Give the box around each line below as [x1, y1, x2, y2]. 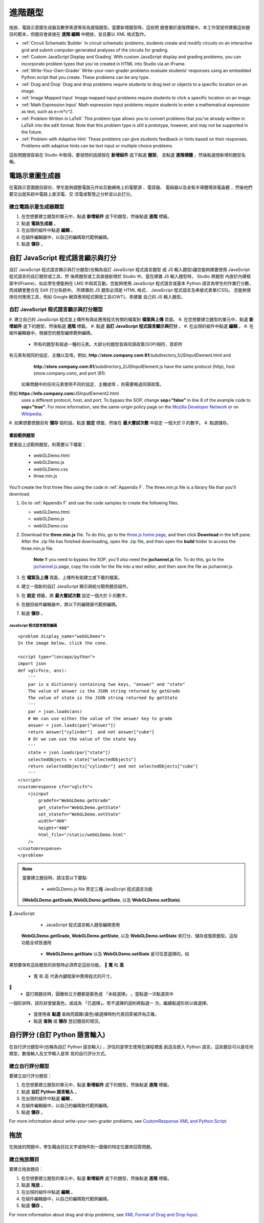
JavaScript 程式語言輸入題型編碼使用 [45, 922, 120, 928]
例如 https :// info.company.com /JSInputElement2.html [9, 390, 119, 396]
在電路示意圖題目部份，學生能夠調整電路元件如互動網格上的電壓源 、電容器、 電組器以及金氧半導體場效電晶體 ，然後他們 [9, 184, 253, 190]
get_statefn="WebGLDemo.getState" [38, 805, 121, 810]
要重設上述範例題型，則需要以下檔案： [9, 441, 87, 447]
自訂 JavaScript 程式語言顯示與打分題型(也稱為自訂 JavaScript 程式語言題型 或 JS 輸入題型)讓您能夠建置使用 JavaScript [9, 267, 250, 272]
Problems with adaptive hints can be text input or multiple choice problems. [21, 143, 174, 149]
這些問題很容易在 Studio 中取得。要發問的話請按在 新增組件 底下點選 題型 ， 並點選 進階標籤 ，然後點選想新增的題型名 [9, 152, 246, 158]
